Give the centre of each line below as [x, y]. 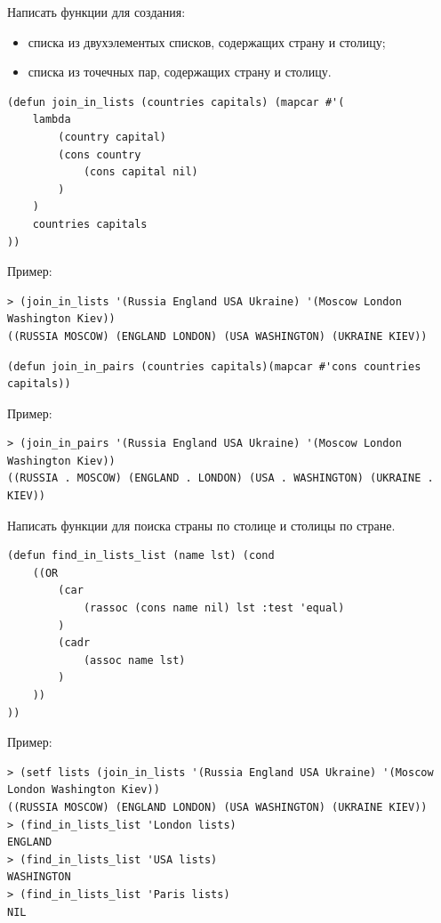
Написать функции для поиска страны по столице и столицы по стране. [201, 525]
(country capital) [112, 137]
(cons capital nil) [140, 172]
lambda [52, 120]
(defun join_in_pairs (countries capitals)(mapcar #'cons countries [214, 366]
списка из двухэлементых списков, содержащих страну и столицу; [207, 41]
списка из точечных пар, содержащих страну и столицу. [180, 72]
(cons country [100, 154]
